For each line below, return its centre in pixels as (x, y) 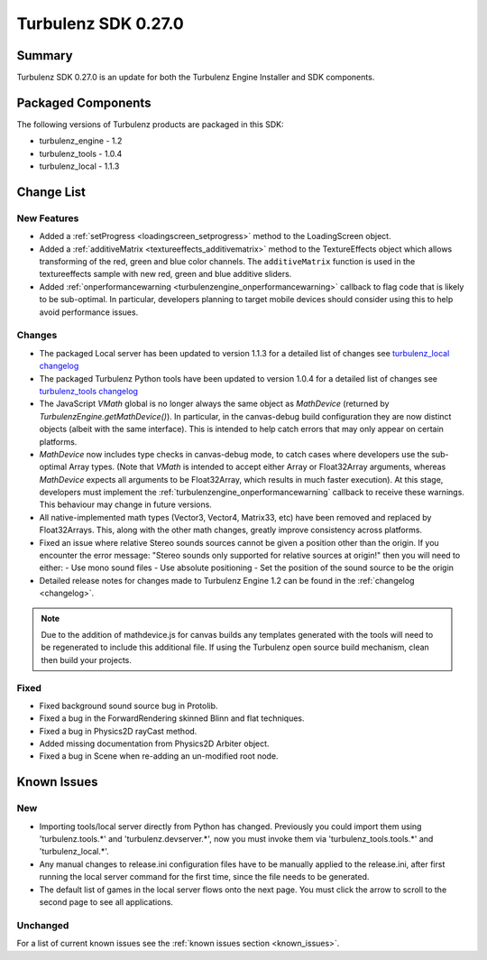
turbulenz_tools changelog (89, 391)
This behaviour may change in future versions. (125, 504)
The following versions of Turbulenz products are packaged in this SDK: (150, 124)
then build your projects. (87, 660)
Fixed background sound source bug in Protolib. (129, 706)
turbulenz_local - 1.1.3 (79, 166)
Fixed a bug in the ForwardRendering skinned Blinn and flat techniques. (172, 718)
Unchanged (43, 925)
